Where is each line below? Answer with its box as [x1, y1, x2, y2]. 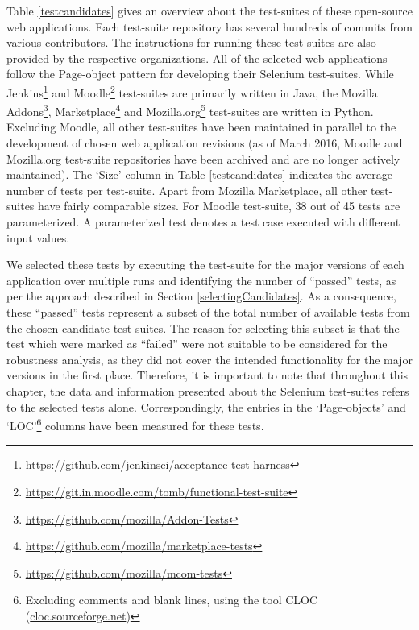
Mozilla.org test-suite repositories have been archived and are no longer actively [6, 150, 400, 167]
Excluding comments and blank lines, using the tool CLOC [25, 591, 318, 608]
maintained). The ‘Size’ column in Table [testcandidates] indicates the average [6, 166, 392, 183]
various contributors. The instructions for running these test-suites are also [6, 34, 376, 51]
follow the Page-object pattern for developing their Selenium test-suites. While [6, 65, 394, 82]
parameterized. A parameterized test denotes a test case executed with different [6, 213, 400, 230]
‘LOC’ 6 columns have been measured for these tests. [6, 415, 264, 433]
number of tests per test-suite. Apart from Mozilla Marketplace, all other [6, 181, 367, 198]
